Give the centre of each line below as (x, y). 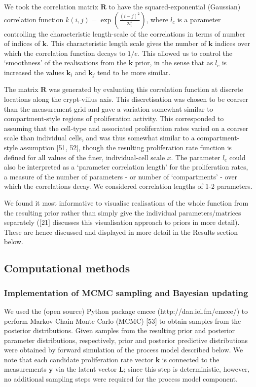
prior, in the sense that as (174, 63)
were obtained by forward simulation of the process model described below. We (124, 350)
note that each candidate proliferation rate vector (79, 359)
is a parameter (199, 19)
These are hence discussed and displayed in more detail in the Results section (121, 232)
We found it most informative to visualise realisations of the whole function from (126, 202)
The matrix (21, 89)
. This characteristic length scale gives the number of (126, 43)
